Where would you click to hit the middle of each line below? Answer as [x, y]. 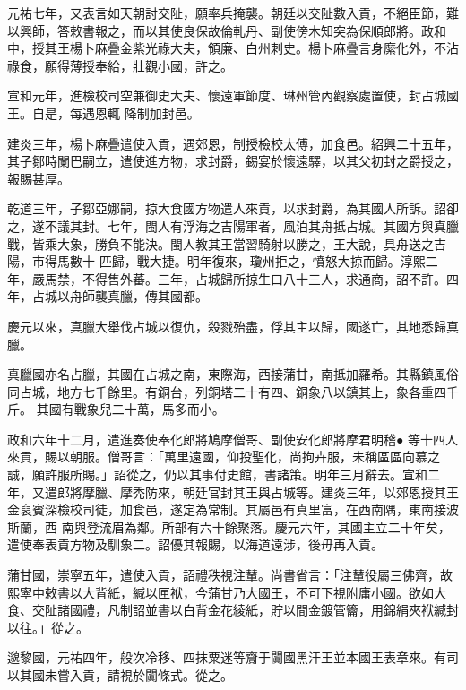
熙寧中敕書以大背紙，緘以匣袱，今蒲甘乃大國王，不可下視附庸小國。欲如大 [227, 592]
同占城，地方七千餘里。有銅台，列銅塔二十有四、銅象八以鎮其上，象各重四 [227, 391]
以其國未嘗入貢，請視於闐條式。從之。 [120, 675]
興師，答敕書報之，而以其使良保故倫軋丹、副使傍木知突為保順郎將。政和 [233, 30]
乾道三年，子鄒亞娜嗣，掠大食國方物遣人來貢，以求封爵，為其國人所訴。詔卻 [233, 208]
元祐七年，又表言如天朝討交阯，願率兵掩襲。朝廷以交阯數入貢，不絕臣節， [227, 13]
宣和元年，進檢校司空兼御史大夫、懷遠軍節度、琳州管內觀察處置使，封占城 [227, 95]
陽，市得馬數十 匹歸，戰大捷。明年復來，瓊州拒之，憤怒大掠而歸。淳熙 [216, 261]
